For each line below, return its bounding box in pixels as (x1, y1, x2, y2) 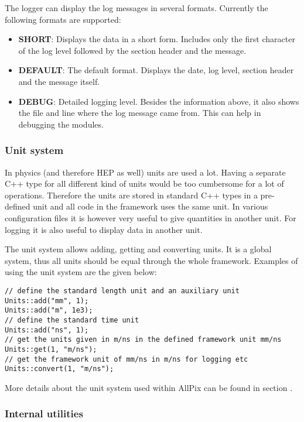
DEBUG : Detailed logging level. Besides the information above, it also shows (18, 95, 299, 107)
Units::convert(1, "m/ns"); (5, 365, 114, 373)
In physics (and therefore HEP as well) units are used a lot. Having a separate (5, 166, 286, 178)
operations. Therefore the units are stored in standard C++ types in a (5, 188, 258, 201)
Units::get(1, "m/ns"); (5, 345, 97, 354)
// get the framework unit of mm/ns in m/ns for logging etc (5, 355, 248, 363)
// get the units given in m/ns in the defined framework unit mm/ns (5, 335, 282, 344)
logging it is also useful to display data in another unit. (5, 223, 203, 235)
